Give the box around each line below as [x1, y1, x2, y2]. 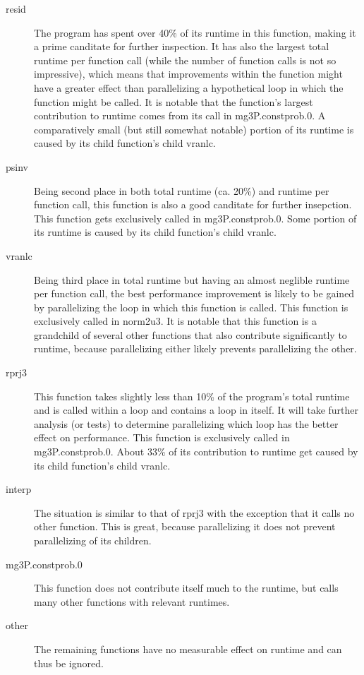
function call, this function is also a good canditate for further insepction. [34, 197, 352, 212]
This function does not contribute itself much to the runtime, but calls [34, 580, 339, 595]
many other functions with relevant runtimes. [34, 594, 230, 609]
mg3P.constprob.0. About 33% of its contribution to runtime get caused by [34, 444, 358, 459]
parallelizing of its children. [34, 533, 152, 547]
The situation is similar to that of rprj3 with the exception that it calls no [34, 505, 355, 520]
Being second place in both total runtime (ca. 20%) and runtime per [34, 183, 329, 198]
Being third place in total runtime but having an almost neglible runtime [34, 272, 350, 287]
